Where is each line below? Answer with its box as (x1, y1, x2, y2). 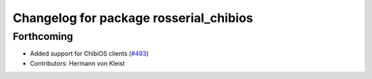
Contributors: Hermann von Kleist (30, 59, 125, 67)
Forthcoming (12, 30, 74, 43)
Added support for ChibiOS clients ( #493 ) (30, 49, 149, 58)
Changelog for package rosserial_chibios (12, 10, 254, 25)
